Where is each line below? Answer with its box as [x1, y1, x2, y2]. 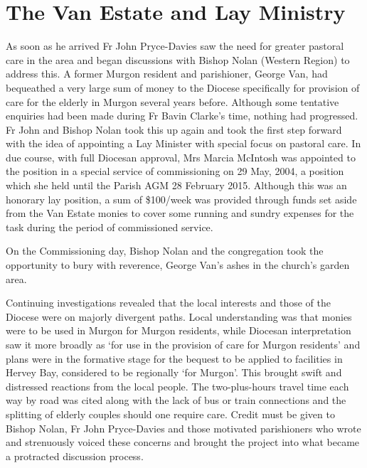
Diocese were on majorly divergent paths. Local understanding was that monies [6, 309, 352, 324]
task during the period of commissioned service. [6, 219, 213, 234]
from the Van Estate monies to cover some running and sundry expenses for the [6, 206, 354, 220]
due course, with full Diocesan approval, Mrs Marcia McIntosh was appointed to [6, 149, 356, 164]
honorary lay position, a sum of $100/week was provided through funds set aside [6, 191, 357, 206]
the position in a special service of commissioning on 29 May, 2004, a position [6, 164, 344, 179]
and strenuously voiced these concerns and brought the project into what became [6, 435, 360, 450]
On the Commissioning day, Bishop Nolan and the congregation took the [6, 243, 324, 258]
